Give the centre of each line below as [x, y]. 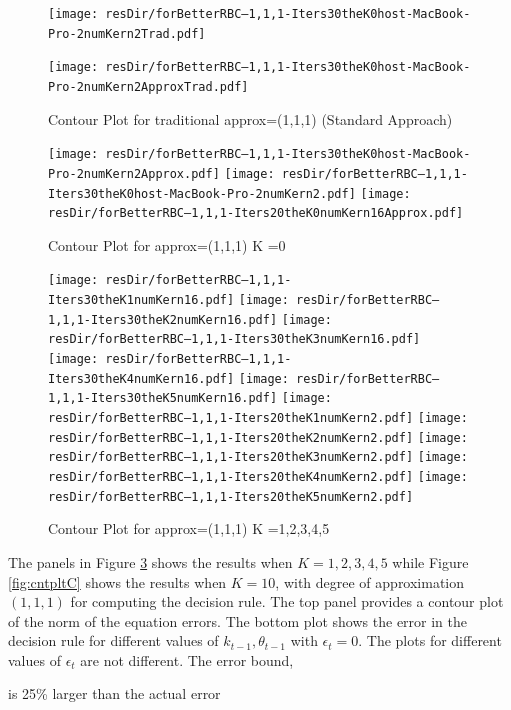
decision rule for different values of [113, 640]
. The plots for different [430, 640]
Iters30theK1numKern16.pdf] [141, 300]
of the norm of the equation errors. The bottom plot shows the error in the [238, 620]
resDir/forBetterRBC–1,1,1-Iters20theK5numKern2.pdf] [231, 496]
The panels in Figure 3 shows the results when [150, 561]
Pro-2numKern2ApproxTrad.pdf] [148, 86]
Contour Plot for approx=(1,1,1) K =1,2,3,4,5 [189, 528]
